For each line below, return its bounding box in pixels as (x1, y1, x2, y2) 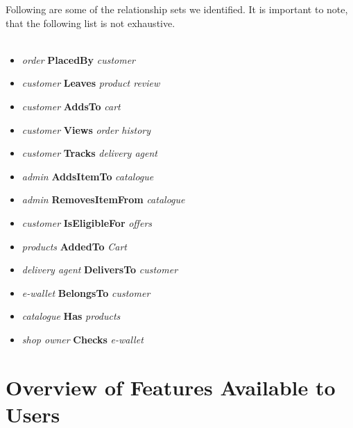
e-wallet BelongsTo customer (21, 285, 150, 300)
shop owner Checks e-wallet (21, 332, 144, 346)
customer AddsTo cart (21, 99, 121, 113)
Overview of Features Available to (6, 373, 336, 401)
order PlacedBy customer (21, 52, 136, 67)
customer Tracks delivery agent (21, 146, 157, 160)
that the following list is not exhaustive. (6, 15, 175, 30)
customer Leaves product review (21, 76, 160, 90)
